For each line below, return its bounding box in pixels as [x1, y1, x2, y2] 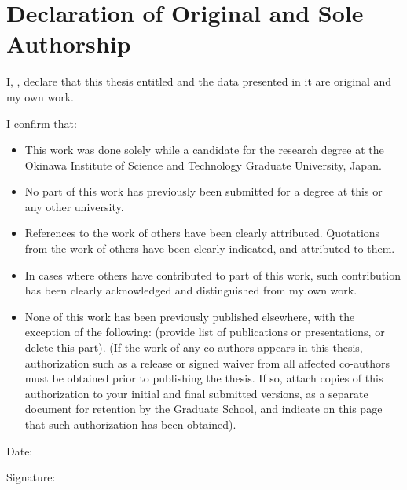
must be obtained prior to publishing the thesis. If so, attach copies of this [24, 370, 383, 386]
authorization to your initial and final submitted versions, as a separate [24, 385, 368, 401]
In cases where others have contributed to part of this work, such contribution [24, 266, 401, 283]
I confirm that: [6, 115, 77, 131]
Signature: [6, 469, 56, 485]
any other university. [24, 198, 124, 214]
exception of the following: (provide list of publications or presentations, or [24, 324, 385, 340]
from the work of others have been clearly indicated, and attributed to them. [24, 240, 395, 257]
